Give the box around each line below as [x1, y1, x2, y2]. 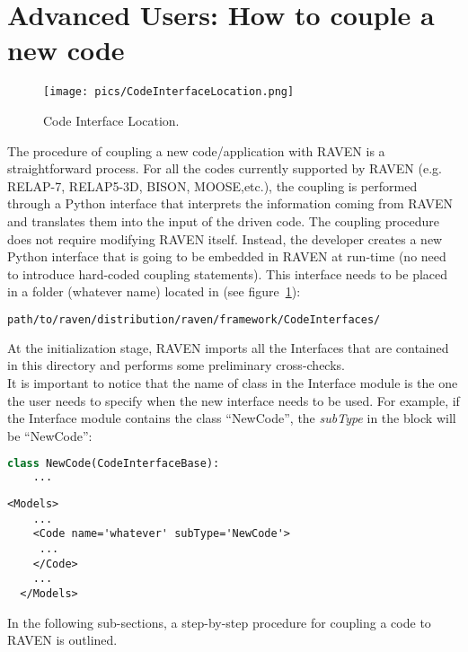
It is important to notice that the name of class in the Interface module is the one [7, 373, 458, 392]
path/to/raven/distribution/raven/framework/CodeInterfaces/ [7, 313, 381, 326]
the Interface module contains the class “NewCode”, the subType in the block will [7, 409, 456, 427]
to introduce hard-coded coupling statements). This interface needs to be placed [7, 264, 448, 283]
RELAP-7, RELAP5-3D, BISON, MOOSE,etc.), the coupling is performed [7, 176, 418, 195]
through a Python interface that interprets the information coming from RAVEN [7, 194, 454, 213]
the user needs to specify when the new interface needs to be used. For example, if [7, 391, 460, 410]
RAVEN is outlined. [7, 630, 118, 649]
